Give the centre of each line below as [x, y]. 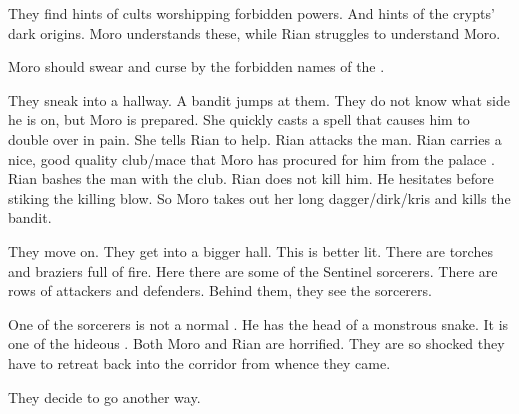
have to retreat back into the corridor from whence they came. [199, 362]
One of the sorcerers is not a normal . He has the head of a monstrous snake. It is [258, 323]
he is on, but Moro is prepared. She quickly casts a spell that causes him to [239, 119]
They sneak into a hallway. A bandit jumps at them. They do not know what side [259, 99]
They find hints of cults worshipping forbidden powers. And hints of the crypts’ [251, 13]
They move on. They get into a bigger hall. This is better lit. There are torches [250, 250]
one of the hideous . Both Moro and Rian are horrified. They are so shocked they [256, 343]
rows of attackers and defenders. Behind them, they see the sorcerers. [220, 290]
